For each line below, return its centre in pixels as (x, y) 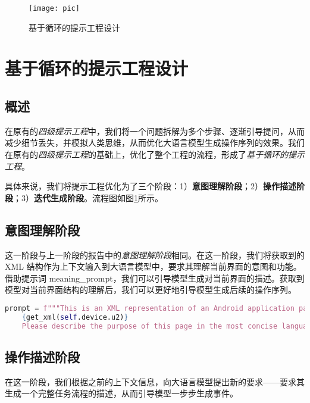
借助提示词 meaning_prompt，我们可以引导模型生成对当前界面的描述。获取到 (155, 278)
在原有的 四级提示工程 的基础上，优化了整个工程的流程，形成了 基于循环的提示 (155, 154)
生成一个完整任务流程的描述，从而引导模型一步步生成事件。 (121, 393)
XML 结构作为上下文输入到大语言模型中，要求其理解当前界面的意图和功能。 (153, 266)
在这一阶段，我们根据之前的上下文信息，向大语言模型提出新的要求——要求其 (155, 381)
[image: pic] (54, 8)
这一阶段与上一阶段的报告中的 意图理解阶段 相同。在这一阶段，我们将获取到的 (155, 254)
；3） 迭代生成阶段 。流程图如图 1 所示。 (88, 197)
